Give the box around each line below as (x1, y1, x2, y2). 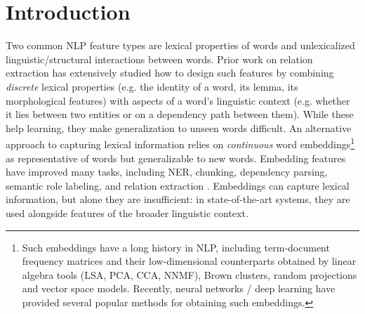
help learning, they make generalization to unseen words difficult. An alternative (6, 120, 352, 135)
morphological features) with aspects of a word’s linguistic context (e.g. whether (6, 93, 350, 107)
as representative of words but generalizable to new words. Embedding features (6, 150, 346, 165)
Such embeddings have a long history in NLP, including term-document (22, 240, 330, 254)
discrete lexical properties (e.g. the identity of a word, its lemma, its (6, 79, 298, 93)
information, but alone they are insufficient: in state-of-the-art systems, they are (6, 192, 350, 207)
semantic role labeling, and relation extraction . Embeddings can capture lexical (6, 178, 350, 192)
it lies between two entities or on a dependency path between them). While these (6, 107, 354, 122)
